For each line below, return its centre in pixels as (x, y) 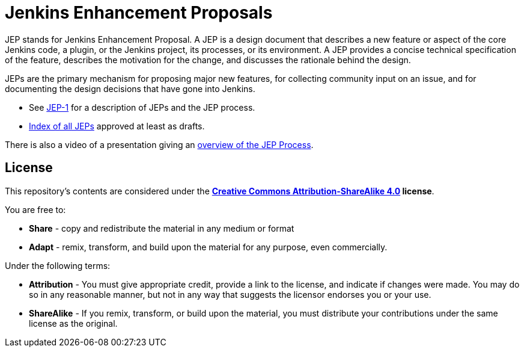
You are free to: (35, 209)
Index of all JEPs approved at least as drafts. (117, 126)
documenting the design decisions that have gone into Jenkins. (130, 88)
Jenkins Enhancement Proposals (139, 13)
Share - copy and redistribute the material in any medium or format (162, 228)
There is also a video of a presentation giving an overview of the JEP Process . (159, 144)
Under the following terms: (58, 265)
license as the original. (73, 323)
